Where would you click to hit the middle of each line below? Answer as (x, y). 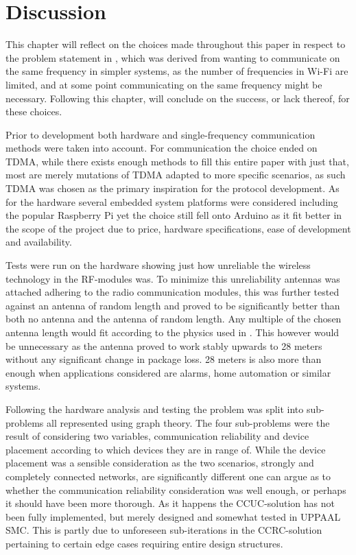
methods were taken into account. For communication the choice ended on (162, 148)
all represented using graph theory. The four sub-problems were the (188, 422)
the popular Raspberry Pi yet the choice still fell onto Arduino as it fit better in (174, 215)
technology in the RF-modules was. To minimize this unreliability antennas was (173, 278)
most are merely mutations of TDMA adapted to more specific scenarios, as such (176, 175)
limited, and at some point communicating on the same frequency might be (164, 84)
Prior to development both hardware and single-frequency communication (161, 134)
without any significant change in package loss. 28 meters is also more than (164, 359)
